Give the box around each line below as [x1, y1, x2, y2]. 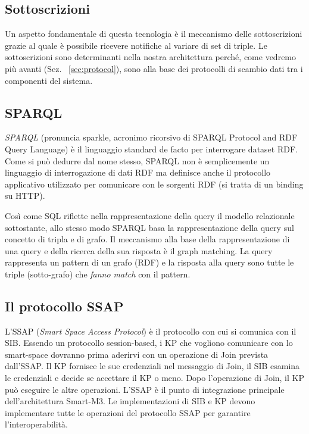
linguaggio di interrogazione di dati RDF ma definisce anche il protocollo [5, 166, 271, 179]
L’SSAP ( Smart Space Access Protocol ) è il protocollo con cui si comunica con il [5, 324, 296, 337]
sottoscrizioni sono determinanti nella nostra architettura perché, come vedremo [5, 51, 296, 63]
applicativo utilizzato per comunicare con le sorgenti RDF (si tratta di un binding [5, 177, 304, 190]
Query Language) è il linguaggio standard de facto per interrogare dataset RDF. [5, 142, 298, 155]
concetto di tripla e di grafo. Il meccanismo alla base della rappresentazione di [5, 233, 290, 245]
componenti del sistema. [5, 74, 93, 86]
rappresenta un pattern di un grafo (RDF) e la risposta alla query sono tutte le [5, 256, 294, 268]
